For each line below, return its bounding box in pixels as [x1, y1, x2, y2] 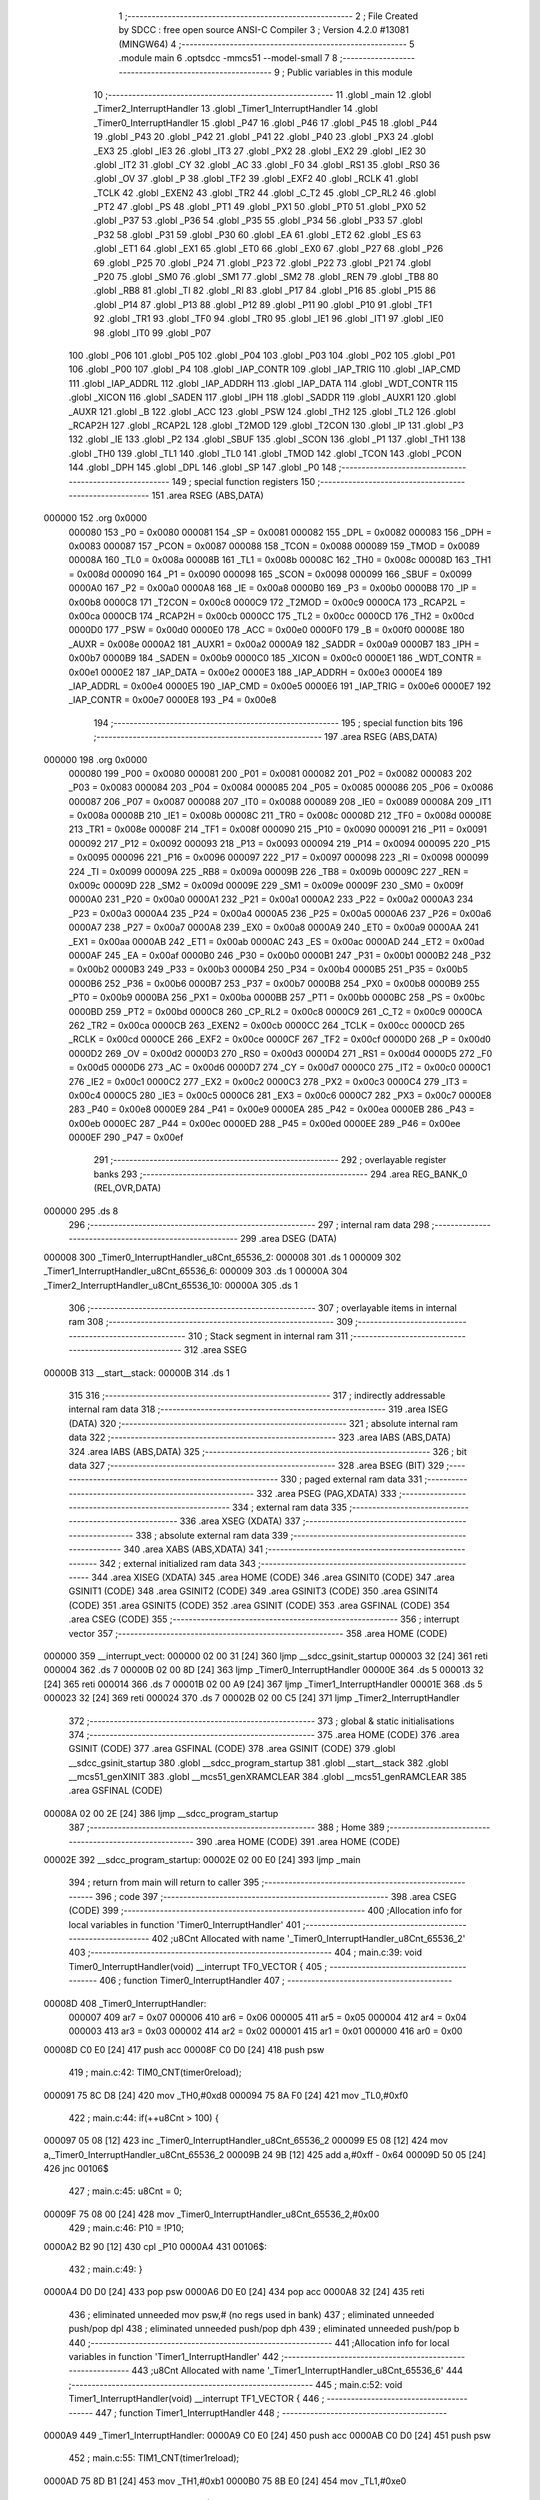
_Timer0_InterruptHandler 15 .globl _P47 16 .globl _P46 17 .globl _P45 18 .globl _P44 [93, 116, 438, 129]
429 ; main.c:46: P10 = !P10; [68, 2222, 185, 2234]
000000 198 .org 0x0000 [43, 753, 148, 765]
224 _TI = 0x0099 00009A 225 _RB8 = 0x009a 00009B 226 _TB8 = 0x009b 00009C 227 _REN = [68, 865, 470, 877]
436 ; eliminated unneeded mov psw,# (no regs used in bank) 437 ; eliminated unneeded [68, 2308, 435, 2320]
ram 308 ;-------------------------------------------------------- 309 [68, 1316, 354, 1328]
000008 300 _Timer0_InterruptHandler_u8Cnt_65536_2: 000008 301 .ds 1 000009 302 [43, 1251, 402, 1263]
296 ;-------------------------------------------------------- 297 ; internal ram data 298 [68, 1219, 430, 1231]
